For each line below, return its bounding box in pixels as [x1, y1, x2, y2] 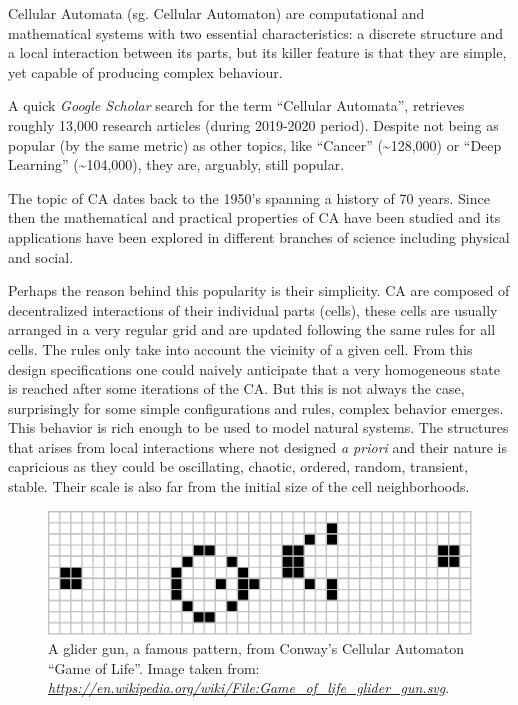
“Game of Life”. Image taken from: [48, 657, 260, 678]
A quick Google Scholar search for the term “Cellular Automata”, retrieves [8, 95, 465, 116]
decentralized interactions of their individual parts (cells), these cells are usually [8, 299, 498, 320]
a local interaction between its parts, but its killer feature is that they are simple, [8, 42, 507, 63]
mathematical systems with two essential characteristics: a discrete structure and [8, 22, 504, 43]
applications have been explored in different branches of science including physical [8, 226, 510, 247]
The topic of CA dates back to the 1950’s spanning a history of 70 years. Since [8, 187, 490, 208]
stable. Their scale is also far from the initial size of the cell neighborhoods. [8, 476, 470, 497]
